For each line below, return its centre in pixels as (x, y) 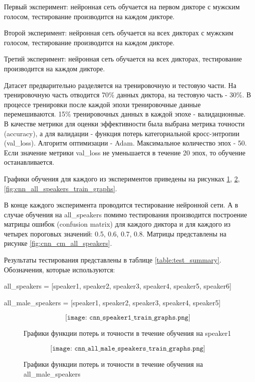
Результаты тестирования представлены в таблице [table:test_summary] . (113, 260)
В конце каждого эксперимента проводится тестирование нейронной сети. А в (121, 205)
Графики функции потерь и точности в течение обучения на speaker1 (127, 333)
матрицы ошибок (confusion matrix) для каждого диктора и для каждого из (117, 224)
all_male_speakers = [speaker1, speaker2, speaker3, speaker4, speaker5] (112, 302)
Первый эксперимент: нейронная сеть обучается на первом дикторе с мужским (122, 6)
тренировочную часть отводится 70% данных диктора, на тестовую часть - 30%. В (127, 95)
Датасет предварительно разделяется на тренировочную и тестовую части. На (120, 85)
